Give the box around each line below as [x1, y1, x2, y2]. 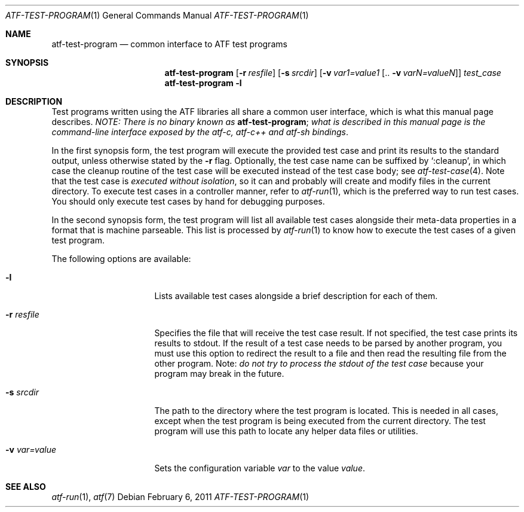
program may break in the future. [154, 368, 284, 379]
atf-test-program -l [164, 78, 242, 88]
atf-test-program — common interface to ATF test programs [51, 39, 287, 49]
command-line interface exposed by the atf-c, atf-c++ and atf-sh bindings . [51, 127, 349, 137]
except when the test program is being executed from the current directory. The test [154, 416, 486, 426]
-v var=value [5, 444, 56, 455]
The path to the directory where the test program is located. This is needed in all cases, [154, 406, 499, 416]
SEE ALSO [5, 481, 46, 492]
